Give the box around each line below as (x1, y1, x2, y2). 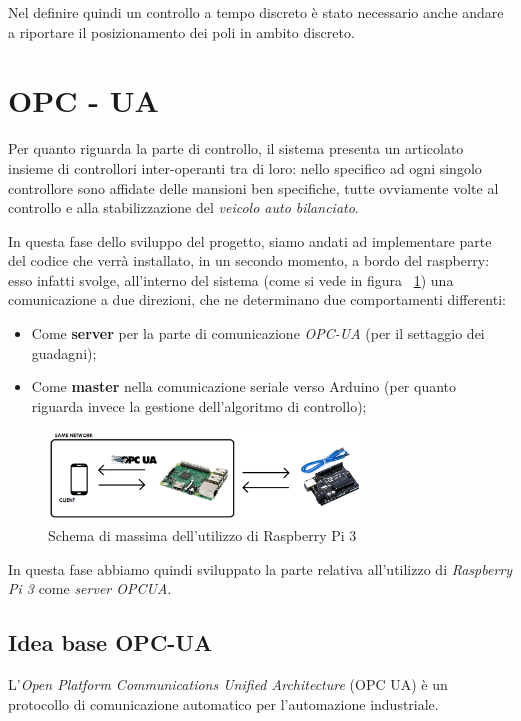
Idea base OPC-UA (8, 627, 213, 658)
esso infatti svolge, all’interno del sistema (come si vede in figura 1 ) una (8, 269, 454, 290)
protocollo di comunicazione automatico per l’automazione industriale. (8, 693, 439, 714)
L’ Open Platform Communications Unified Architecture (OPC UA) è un (8, 674, 448, 694)
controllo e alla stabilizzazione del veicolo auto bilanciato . (8, 197, 359, 218)
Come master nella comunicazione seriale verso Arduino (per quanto (31, 376, 457, 397)
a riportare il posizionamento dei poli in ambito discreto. (8, 21, 355, 42)
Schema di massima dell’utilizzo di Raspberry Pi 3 (48, 525, 357, 546)
